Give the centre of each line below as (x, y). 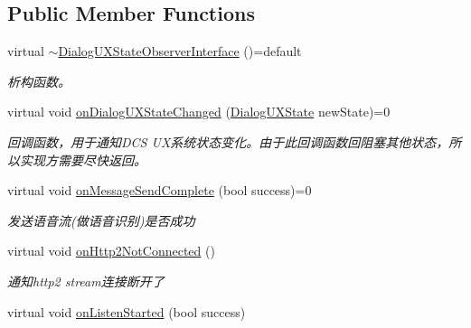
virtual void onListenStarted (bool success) (127, 311)
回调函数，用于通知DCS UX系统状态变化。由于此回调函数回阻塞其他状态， (228, 141)
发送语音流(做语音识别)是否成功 (101, 220)
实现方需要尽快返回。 (83, 159)
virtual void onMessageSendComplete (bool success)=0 (160, 190)
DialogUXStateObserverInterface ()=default (180, 51)
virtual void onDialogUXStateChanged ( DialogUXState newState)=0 (199, 112)
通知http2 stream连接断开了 (86, 281)
